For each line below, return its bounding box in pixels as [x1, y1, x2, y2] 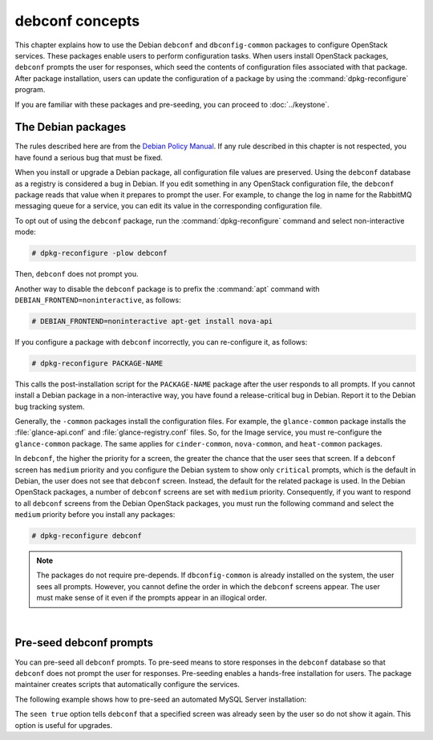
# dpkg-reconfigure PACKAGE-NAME [31, 358, 164, 368]
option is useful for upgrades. [14, 720, 112, 730]
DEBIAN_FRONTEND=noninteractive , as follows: [14, 295, 182, 305]
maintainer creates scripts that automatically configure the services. [14, 680, 241, 689]
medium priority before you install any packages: [14, 510, 176, 520]
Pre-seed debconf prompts [14, 636, 154, 649]
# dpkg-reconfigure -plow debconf [31, 249, 168, 258]
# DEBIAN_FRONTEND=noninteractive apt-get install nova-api [31, 317, 273, 326]
